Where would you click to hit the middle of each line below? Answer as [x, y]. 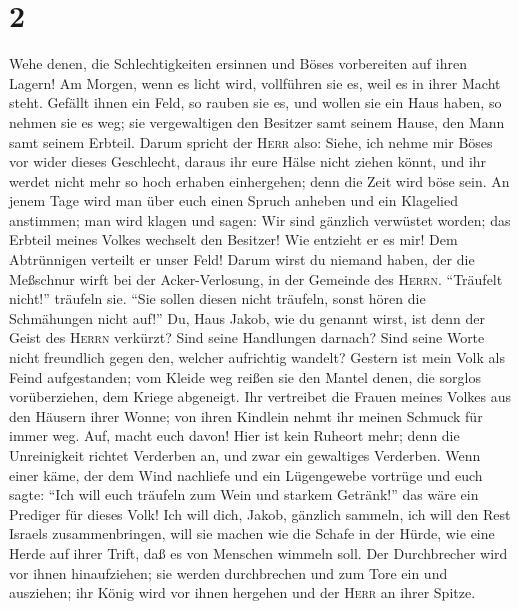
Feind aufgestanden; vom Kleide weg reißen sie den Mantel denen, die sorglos [245, 376]
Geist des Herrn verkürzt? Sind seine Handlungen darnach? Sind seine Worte [247, 337]
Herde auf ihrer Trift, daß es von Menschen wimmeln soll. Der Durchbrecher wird [258, 552]
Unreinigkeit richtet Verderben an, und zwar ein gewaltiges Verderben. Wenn [245, 455]
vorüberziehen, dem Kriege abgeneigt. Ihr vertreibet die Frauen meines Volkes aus [260, 396]
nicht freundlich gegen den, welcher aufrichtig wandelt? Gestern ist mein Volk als [257, 357]
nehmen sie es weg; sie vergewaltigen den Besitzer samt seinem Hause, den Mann [257, 121]
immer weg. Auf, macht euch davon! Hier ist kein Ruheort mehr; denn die [234, 435]
